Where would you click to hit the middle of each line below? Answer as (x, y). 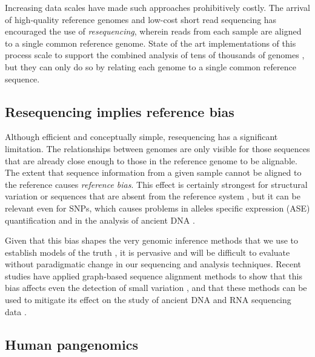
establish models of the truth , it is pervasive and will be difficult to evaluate (148, 252)
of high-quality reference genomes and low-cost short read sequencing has (141, 19)
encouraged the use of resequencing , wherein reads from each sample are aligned (153, 31)
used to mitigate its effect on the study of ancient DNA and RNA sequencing (148, 300)
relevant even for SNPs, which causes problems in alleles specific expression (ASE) (157, 208)
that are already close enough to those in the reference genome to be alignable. (151, 160)
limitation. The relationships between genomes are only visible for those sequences (157, 148)
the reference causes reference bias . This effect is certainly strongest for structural (156, 184)
